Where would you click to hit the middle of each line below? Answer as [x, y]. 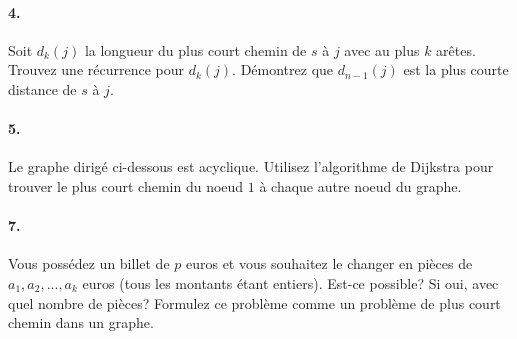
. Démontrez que [283, 69]
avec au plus [382, 49]
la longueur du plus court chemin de [195, 49]
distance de [42, 88]
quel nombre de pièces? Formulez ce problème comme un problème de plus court [254, 302]
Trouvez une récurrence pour [96, 69]
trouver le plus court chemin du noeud [126, 185]
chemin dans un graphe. [81, 322]
